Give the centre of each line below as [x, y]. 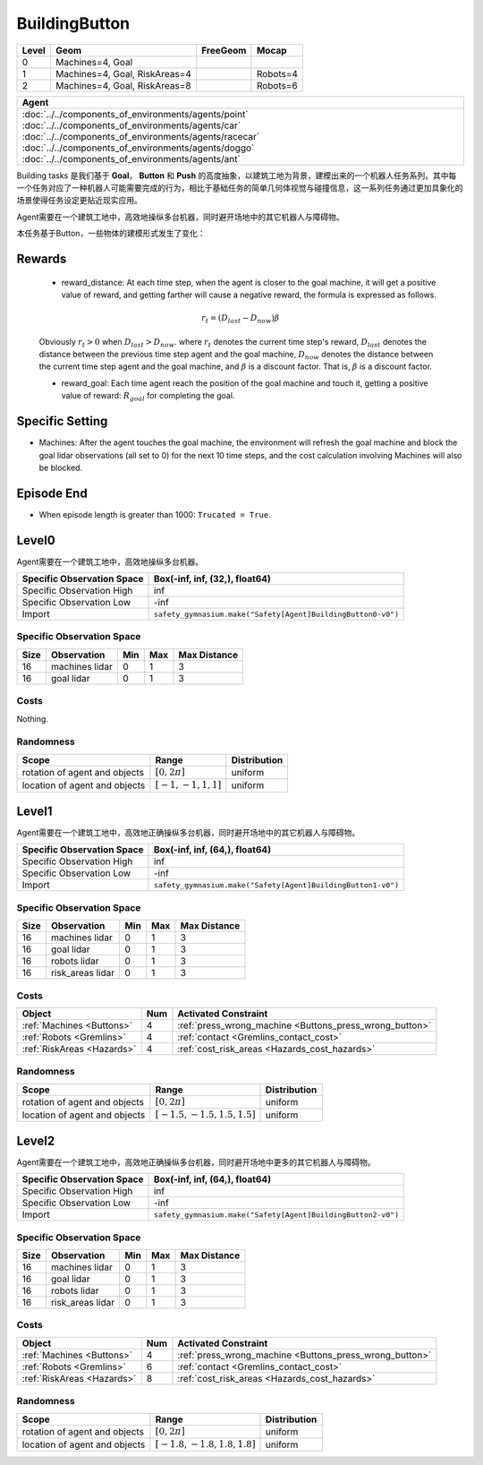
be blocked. [61, 467]
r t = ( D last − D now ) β [241, 319]
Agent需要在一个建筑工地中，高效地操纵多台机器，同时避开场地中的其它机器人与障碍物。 [180, 217]
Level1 [34, 811]
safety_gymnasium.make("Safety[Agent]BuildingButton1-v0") [276, 885]
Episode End [52, 493]
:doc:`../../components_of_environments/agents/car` [131, 125]
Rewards [42, 258]
